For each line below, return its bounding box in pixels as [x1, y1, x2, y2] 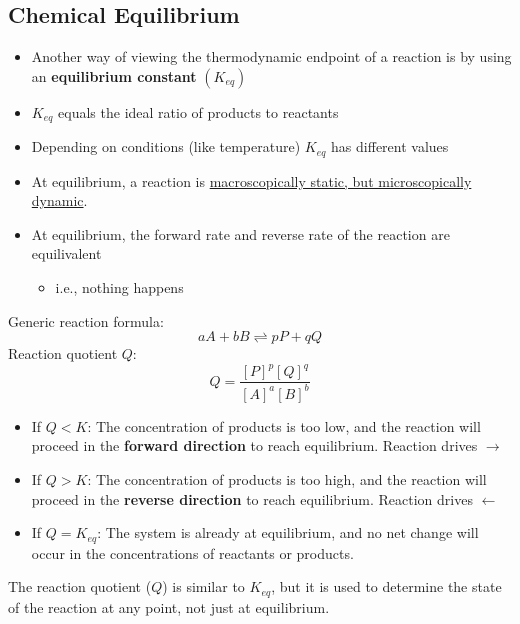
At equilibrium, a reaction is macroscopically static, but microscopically [31, 170, 472, 191]
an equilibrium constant [31, 65, 197, 86]
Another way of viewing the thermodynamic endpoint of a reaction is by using [31, 46, 512, 67]
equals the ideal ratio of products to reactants [58, 101, 339, 122]
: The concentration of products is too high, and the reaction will [87, 468, 487, 489]
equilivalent [31, 243, 102, 264]
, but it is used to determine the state [271, 576, 502, 597]
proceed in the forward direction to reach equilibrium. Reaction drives [31, 435, 478, 456]
